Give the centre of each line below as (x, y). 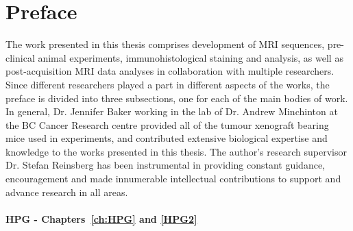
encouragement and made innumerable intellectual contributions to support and (173, 179)
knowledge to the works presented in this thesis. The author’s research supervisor (176, 151)
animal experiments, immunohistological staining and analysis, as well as (191, 57)
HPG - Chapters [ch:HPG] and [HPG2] (101, 218)
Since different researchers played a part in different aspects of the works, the (168, 84)
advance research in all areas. (67, 192)
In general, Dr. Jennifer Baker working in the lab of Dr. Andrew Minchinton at (172, 111)
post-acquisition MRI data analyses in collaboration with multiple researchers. (170, 71)
